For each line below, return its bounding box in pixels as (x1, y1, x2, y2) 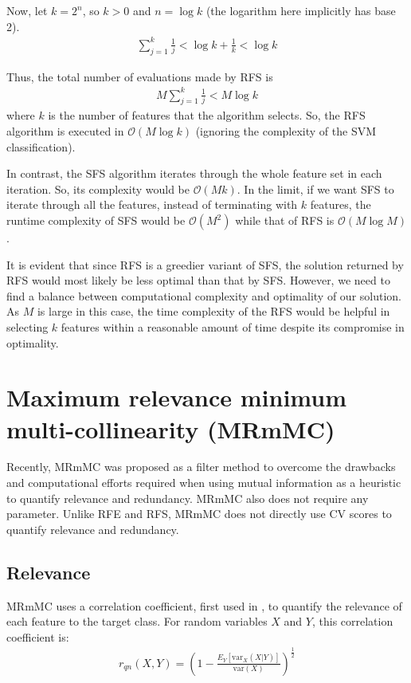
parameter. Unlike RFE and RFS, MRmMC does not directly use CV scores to (6, 505, 392, 522)
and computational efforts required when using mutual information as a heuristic (6, 474, 401, 491)
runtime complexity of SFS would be (6, 212, 186, 228)
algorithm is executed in (6, 123, 124, 139)
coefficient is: (6, 628, 69, 645)
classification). (6, 138, 76, 155)
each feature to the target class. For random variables (6, 613, 268, 630)
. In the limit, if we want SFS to (237, 180, 394, 197)
